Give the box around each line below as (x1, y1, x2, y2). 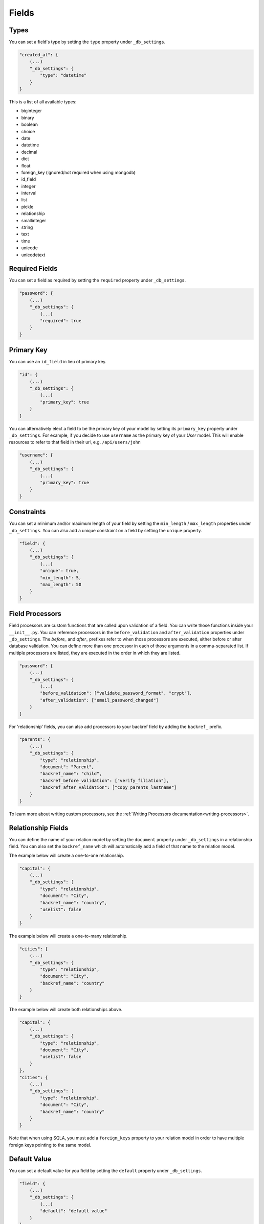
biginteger (21, 108, 42, 114)
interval (21, 190, 37, 196)
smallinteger (21, 217, 46, 223)
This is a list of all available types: (9, 98, 77, 105)
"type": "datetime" (40, 72, 87, 78)
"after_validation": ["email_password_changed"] (40, 697, 159, 703)
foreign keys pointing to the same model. (9, 1142, 91, 1148)
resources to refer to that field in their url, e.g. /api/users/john (9, 439, 141, 445)
